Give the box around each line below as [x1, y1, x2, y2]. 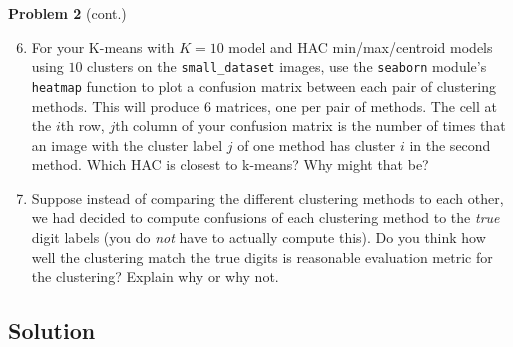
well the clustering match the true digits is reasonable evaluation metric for [31, 246, 493, 267]
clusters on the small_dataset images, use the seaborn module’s [87, 56, 487, 77]
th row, [60, 115, 105, 136]
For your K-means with [31, 36, 175, 57]
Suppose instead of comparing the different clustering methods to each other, [31, 187, 504, 208]
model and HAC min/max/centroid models [228, 36, 493, 57]
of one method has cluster [237, 134, 396, 155]
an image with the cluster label [31, 134, 223, 155]
